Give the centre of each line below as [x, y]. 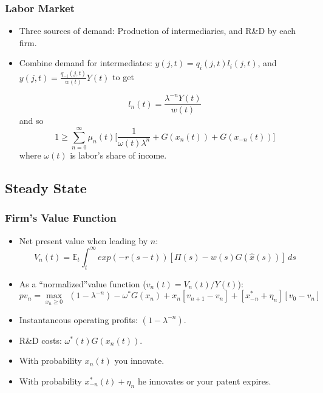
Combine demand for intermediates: [86, 63]
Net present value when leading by [83, 240]
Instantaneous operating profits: [78, 319]
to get [123, 77]
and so [31, 121]
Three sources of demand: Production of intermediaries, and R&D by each [158, 31]
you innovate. [139, 361]
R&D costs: [40, 340]
